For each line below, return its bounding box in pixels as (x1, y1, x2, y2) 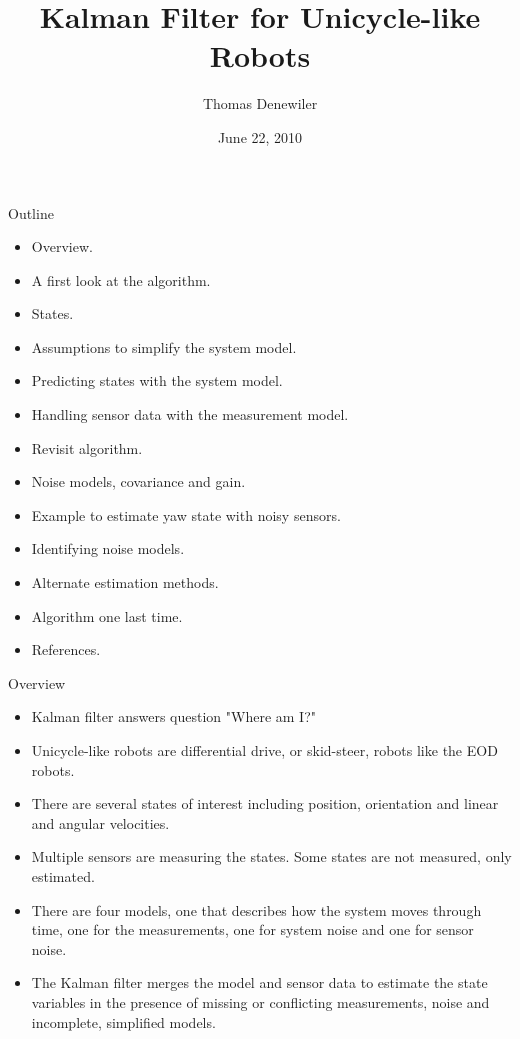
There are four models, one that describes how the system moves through (31, 899, 482, 920)
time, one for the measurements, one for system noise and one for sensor (31, 919, 474, 940)
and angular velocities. (31, 812, 170, 833)
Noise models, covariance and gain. (31, 471, 246, 492)
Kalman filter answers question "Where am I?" (31, 706, 316, 727)
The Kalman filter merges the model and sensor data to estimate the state (31, 972, 488, 993)
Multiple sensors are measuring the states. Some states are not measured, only (31, 846, 512, 867)
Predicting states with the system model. (31, 370, 283, 391)
